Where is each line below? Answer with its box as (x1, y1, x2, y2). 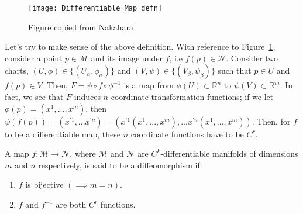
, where (70, 147, 96, 160)
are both (56, 198, 87, 210)
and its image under (91, 51, 163, 64)
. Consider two (226, 51, 278, 64)
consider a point (5, 51, 63, 64)
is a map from (123, 79, 174, 91)
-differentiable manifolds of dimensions (160, 147, 298, 160)
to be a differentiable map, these (5, 127, 121, 140)
